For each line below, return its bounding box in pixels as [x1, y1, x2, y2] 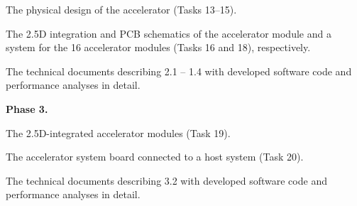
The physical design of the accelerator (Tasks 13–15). [6, 2, 237, 16]
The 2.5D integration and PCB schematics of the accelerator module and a [6, 26, 331, 40]
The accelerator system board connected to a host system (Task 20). [6, 149, 304, 164]
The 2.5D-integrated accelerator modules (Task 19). [6, 125, 231, 140]
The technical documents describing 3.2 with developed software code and [6, 173, 327, 188]
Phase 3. [6, 101, 48, 116]
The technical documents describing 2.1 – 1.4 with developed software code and [6, 63, 352, 78]
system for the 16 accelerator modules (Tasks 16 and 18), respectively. [6, 40, 311, 55]
